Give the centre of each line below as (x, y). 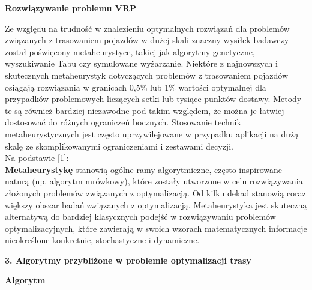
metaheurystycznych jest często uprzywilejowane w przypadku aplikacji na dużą (152, 134)
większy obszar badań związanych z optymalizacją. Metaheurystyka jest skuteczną (156, 204)
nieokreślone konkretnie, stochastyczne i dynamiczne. (102, 240)
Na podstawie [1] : (37, 158)
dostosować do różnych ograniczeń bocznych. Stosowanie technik (123, 122)
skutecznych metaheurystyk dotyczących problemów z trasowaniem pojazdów (147, 75)
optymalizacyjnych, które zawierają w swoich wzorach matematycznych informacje (156, 228)
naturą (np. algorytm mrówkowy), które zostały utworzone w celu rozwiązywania (154, 181)
